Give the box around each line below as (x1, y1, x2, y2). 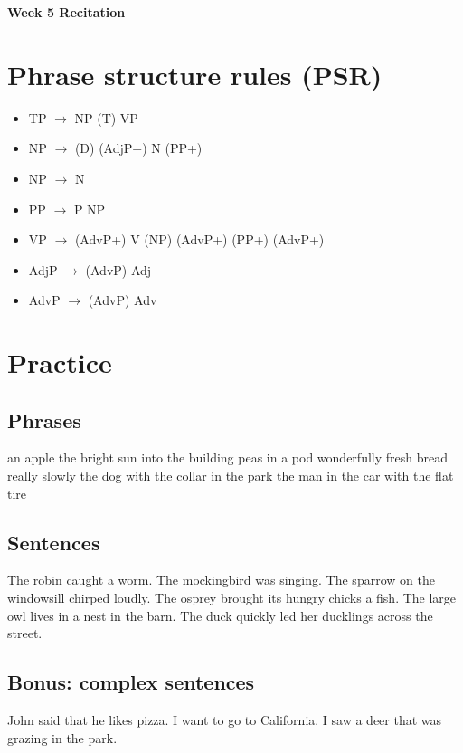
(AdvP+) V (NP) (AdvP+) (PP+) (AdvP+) (74, 230, 325, 249)
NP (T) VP (74, 108, 138, 127)
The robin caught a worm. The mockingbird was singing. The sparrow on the (7, 570, 435, 589)
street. (7, 624, 43, 643)
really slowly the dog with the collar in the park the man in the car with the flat (7, 466, 454, 485)
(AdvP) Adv (88, 291, 157, 310)
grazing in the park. (7, 728, 118, 747)
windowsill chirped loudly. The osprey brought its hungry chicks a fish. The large (7, 588, 457, 607)
